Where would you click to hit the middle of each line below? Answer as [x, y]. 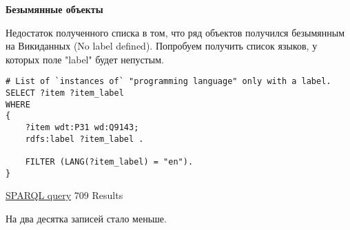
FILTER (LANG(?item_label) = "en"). [109, 161]
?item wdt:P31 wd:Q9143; [82, 127]
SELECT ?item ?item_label [65, 93]
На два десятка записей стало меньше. [86, 218]
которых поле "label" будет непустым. [85, 59]
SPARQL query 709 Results [64, 195]
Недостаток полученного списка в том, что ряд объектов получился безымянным [175, 32]
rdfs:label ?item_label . [84, 139]
